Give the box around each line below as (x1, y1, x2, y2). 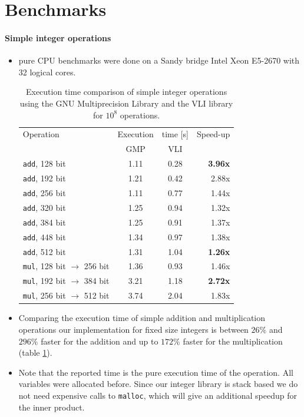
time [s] (161, 128, 189, 140)
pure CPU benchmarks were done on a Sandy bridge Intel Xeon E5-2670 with (18, 54, 300, 67)
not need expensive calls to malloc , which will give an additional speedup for (18, 389, 297, 401)
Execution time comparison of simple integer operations (25, 85, 227, 98)
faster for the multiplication (183, 335, 283, 347)
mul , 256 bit (22, 289, 66, 302)
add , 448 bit (22, 230, 66, 243)
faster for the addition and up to (41, 335, 158, 347)
